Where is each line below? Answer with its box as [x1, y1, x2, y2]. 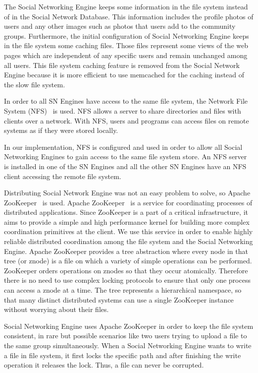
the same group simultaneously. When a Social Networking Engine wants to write [4, 340, 252, 350]
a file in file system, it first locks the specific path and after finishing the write [4, 350, 241, 360]
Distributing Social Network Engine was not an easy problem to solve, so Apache [4, 187, 251, 198]
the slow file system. [4, 79, 65, 89]
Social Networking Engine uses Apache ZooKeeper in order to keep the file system [4, 320, 254, 331]
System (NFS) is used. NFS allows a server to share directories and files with [4, 105, 241, 116]
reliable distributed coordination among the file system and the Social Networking [4, 236, 253, 247]
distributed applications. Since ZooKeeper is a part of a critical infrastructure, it [4, 207, 248, 217]
